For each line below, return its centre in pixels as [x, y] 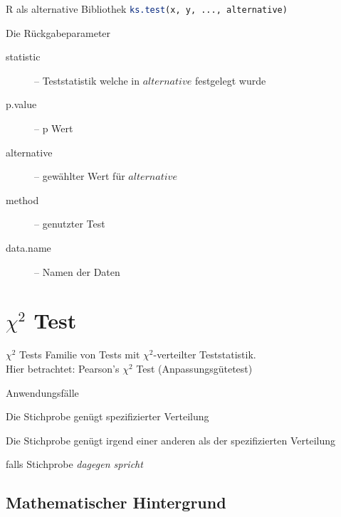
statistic [23, 57]
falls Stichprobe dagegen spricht [74, 464]
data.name [28, 247]
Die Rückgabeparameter [58, 32]
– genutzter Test [70, 224]
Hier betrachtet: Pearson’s [63, 368]
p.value [21, 104]
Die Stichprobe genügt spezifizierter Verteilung [107, 416]
